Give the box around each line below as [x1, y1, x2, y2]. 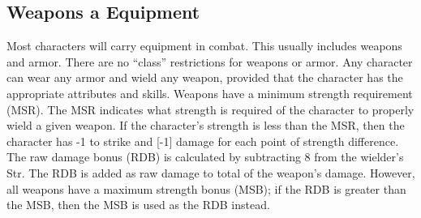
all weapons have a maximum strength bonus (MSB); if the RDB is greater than [6, 180, 406, 197]
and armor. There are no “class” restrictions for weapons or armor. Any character [6, 53, 413, 70]
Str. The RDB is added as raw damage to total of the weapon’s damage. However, [6, 164, 415, 181]
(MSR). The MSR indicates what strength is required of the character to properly [6, 100, 415, 118]
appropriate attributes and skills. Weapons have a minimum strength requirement [6, 84, 413, 101]
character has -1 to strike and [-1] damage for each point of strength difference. [6, 132, 399, 149]
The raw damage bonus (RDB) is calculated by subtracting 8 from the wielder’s [6, 148, 404, 165]
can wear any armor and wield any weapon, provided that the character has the [6, 69, 403, 86]
